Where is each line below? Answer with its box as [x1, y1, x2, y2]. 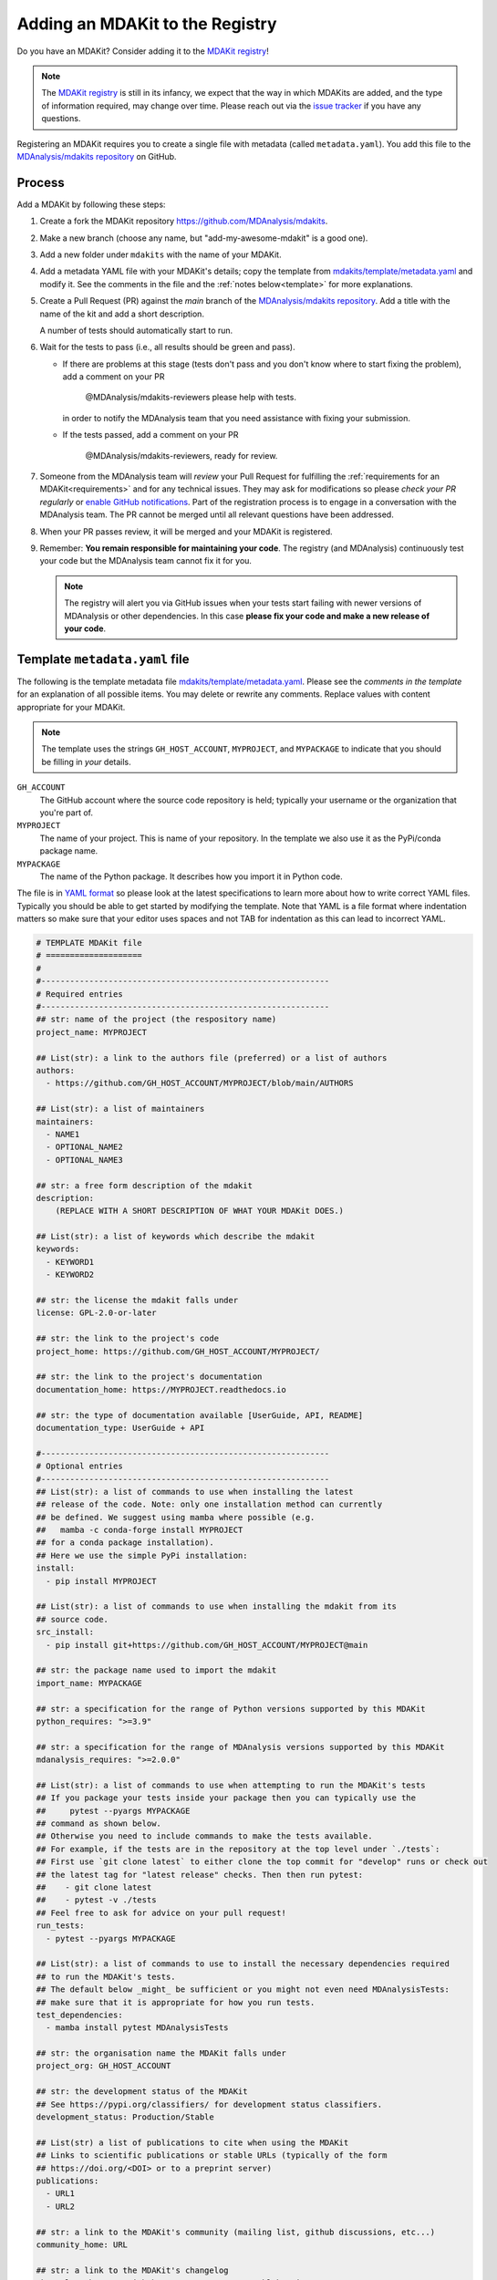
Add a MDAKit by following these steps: [16, 199, 166, 210]
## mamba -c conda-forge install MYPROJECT [36, 1525, 243, 1536]
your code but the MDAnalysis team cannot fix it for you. [39, 555, 253, 566]
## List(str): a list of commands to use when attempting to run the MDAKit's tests [36, 1779, 426, 1790]
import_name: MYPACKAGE [36, 1678, 143, 1688]
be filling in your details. [41, 756, 131, 767]
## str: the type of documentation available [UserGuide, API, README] [36, 1410, 364, 1420]
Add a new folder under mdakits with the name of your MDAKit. [39, 249, 282, 260]
